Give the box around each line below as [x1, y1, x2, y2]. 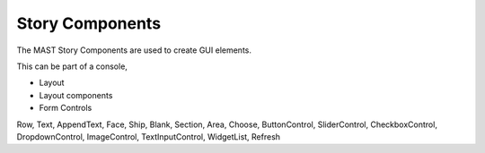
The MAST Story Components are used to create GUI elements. [16, 45, 251, 55]
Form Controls [39, 103, 93, 114]
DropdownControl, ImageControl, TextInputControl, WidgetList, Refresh [16, 131, 281, 142]
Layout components [39, 89, 113, 100]
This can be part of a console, [16, 61, 128, 72]
